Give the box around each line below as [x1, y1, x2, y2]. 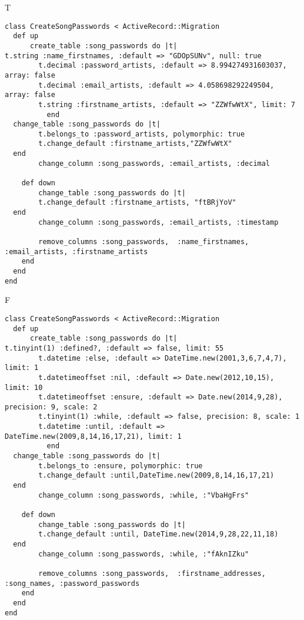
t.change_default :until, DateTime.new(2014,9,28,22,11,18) [38, 530, 279, 539]
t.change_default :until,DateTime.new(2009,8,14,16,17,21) [38, 471, 275, 480]
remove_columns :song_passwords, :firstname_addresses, [38, 569, 266, 578]
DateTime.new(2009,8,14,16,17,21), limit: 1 [5, 432, 182, 441]
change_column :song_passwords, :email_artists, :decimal [38, 159, 270, 168]
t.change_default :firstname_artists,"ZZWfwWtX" [38, 139, 232, 148]
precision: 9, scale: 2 [5, 402, 98, 411]
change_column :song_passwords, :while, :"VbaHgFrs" [38, 491, 249, 499]
